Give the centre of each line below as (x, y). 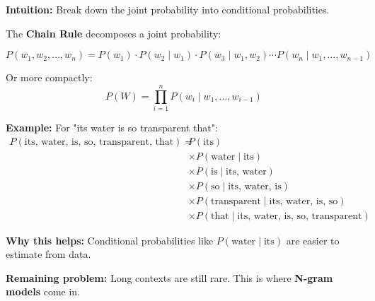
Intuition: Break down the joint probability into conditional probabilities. (168, 9)
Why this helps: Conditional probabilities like (110, 240)
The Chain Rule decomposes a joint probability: (114, 33)
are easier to (313, 240)
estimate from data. (48, 254)
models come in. (43, 291)
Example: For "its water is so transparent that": (112, 127)
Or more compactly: (49, 77)
